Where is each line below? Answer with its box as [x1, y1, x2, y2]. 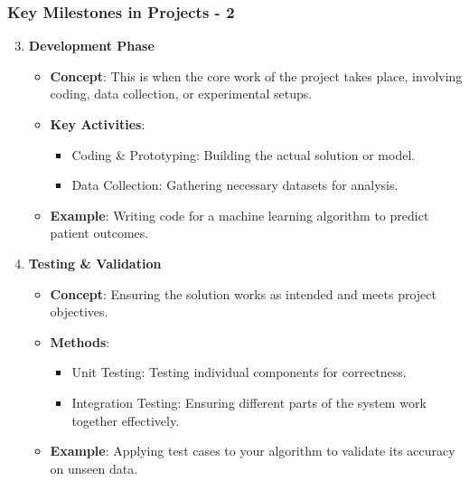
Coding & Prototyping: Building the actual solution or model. [71, 145, 416, 164]
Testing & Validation [28, 253, 162, 272]
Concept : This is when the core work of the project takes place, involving [50, 66, 463, 85]
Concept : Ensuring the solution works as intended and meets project [50, 284, 436, 303]
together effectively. [71, 410, 180, 429]
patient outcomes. [50, 223, 149, 242]
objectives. [50, 302, 108, 321]
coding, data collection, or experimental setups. [50, 84, 313, 103]
